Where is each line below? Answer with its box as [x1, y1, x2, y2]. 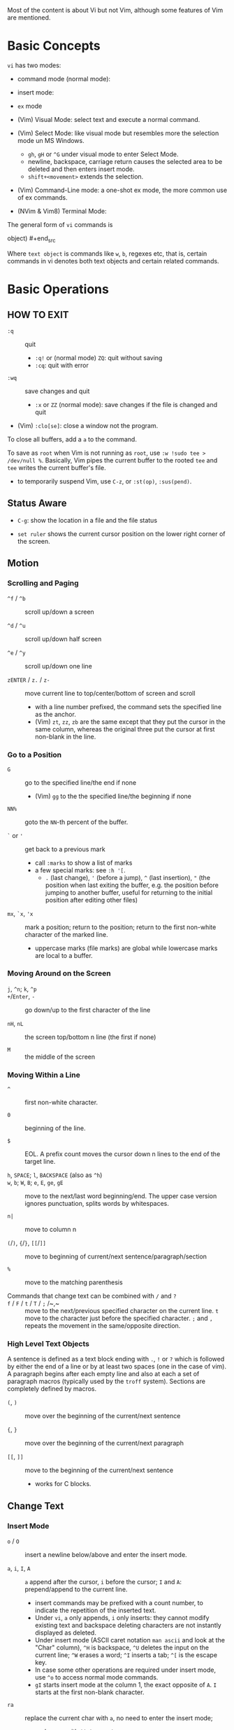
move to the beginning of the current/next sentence [24, 1466, 173, 1474]
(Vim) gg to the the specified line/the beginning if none [34, 792, 192, 800]
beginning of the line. [24, 1124, 86, 1132]
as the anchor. [34, 710, 77, 719]
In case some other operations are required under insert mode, [34, 1666, 217, 1674]
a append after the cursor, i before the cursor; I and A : [24, 1578, 182, 1586]
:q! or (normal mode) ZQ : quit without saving [34, 353, 163, 362]
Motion [7, 557, 39, 569]
